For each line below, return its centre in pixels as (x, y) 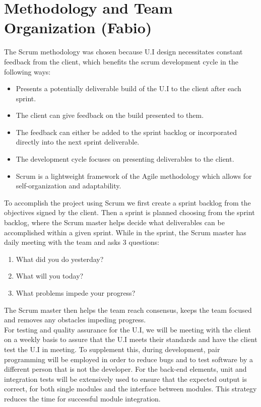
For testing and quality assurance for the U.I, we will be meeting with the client (128, 329)
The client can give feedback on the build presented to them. (110, 115)
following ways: (27, 71)
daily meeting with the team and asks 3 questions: (82, 242)
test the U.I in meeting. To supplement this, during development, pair (112, 349)
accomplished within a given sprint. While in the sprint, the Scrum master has (125, 232)
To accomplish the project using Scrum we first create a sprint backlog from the (127, 202)
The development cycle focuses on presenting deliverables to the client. (125, 159)
